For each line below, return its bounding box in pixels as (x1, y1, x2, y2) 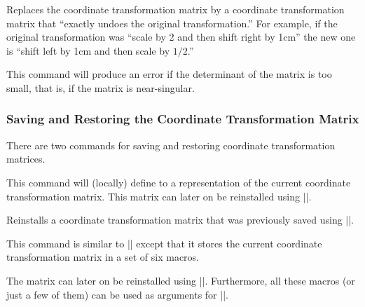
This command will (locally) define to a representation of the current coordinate (6, 175, 351, 189)
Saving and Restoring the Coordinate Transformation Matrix (6, 110, 359, 128)
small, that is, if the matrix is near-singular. (6, 80, 195, 95)
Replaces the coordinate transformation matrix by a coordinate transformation (6, 2, 345, 16)
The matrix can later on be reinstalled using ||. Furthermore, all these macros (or (6, 273, 355, 287)
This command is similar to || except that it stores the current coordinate (6, 236, 322, 250)
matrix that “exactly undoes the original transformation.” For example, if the (6, 15, 338, 30)
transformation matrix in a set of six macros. (6, 250, 200, 264)
